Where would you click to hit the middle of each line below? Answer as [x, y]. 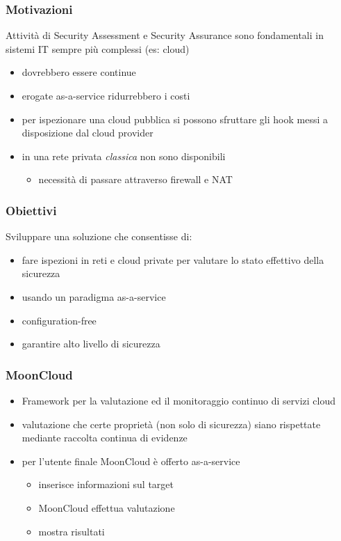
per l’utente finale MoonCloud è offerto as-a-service [131, 461]
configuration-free [59, 320]
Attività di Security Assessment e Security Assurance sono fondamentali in [165, 35]
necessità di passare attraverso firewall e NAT [135, 179]
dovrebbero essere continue [79, 72]
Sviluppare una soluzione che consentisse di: [99, 236]
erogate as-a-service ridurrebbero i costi [106, 95]
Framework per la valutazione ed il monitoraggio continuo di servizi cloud [179, 400]
